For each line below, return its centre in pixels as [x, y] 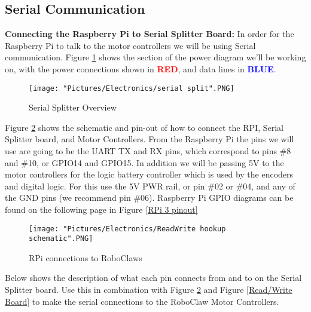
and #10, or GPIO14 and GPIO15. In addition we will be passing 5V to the [144, 162]
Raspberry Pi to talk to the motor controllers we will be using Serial [130, 45]
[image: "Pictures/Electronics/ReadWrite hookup [127, 229]
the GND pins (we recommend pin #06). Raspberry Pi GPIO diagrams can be [149, 198]
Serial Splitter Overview [73, 107]
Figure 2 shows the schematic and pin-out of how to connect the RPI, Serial [144, 127]
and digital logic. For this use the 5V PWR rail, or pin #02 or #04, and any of [150, 186]
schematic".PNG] [61, 239]
